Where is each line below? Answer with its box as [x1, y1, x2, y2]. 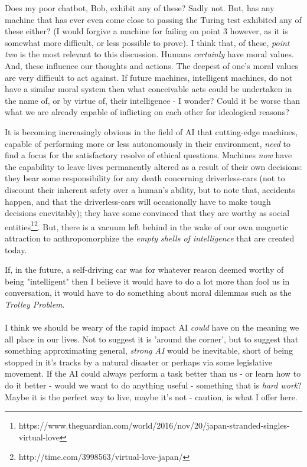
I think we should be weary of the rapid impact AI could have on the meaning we [5, 321, 299, 334]
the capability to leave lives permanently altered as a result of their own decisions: [5, 160, 302, 172]
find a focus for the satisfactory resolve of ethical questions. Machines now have [5, 149, 292, 161]
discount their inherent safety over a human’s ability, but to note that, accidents [5, 183, 295, 195]
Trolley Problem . [5, 298, 65, 310]
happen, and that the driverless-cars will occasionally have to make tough [5, 195, 271, 207]
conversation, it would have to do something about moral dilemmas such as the [5, 286, 292, 299]
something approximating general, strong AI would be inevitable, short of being [5, 344, 293, 357]
